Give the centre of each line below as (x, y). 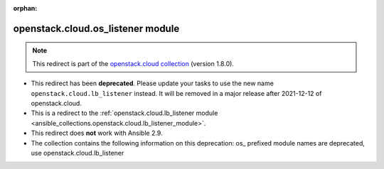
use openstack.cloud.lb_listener (78, 153)
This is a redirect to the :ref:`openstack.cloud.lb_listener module (124, 113)
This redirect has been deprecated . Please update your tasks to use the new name (152, 83)
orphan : (25, 8)
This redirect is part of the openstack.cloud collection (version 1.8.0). (133, 63)
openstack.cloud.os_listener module (96, 28)
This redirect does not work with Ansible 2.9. (97, 133)
